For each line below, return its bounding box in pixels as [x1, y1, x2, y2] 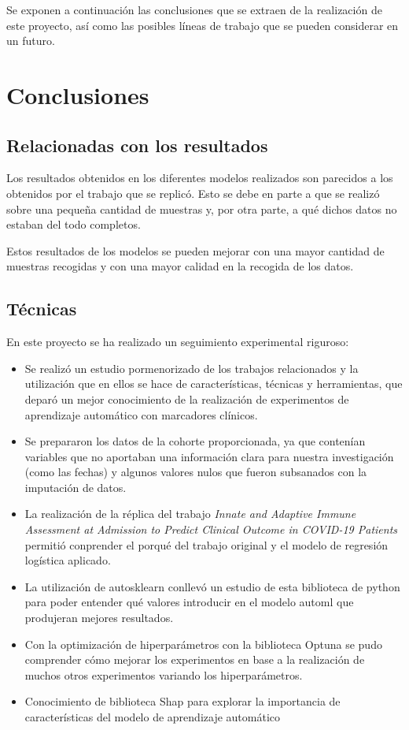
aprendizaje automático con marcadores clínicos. [24, 406, 258, 423]
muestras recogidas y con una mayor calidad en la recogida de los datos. [6, 258, 354, 274]
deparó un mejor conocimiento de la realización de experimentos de [24, 390, 349, 407]
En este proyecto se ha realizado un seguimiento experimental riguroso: [6, 333, 349, 350]
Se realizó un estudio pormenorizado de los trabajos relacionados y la [24, 359, 359, 376]
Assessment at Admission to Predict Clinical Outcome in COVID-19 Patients [24, 521, 398, 538]
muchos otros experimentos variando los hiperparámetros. [24, 666, 303, 683]
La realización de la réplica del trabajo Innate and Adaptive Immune [24, 505, 356, 522]
